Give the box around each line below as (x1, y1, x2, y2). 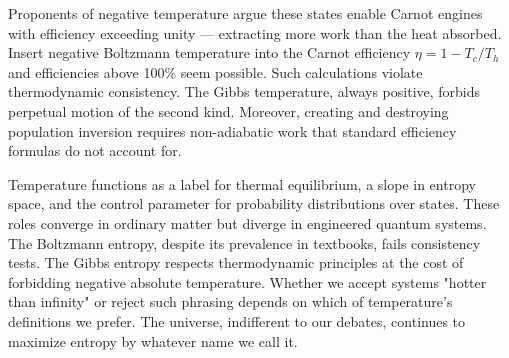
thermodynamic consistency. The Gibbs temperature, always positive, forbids (8, 81, 481, 102)
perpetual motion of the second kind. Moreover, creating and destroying (8, 100, 449, 121)
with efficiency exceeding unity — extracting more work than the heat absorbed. (8, 22, 502, 43)
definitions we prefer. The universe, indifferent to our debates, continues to (8, 310, 466, 331)
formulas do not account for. (8, 140, 182, 161)
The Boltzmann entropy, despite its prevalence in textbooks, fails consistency (8, 232, 481, 253)
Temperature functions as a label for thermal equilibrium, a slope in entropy (8, 173, 476, 194)
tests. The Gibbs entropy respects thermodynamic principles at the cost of (8, 252, 464, 273)
